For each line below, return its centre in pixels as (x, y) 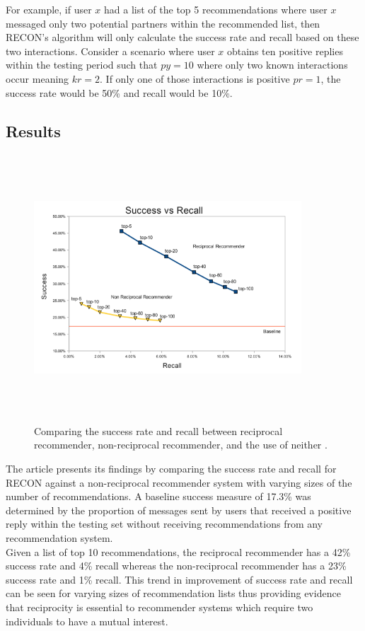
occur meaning (37, 78)
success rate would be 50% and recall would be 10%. (119, 92)
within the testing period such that (82, 65)
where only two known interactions (272, 65)
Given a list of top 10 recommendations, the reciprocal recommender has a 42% (178, 551)
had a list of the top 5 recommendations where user (216, 9)
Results (33, 131)
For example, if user (49, 9)
